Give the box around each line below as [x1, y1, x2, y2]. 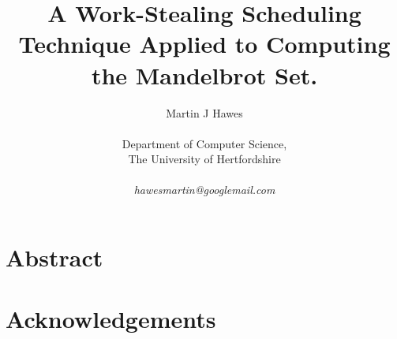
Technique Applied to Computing [18, 28, 391, 60]
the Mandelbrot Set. [91, 58, 318, 91]
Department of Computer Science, [122, 135, 287, 151]
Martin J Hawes [166, 104, 243, 121]
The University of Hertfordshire [128, 151, 281, 167]
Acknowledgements [6, 303, 216, 335]
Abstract [6, 241, 103, 274]
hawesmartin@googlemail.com [133, 181, 275, 198]
